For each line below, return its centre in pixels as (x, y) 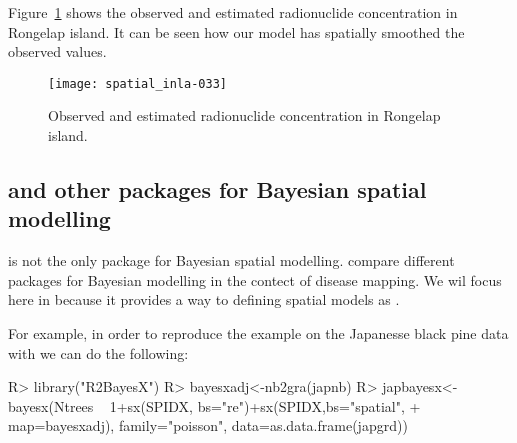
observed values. (57, 51)
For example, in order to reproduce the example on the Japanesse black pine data (258, 333)
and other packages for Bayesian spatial (217, 189)
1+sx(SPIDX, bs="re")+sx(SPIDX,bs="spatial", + (265, 405)
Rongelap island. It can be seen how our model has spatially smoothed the (236, 31)
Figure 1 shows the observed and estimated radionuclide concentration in (233, 12)
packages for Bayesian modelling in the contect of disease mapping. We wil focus (255, 279)
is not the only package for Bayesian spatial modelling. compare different (231, 260)
